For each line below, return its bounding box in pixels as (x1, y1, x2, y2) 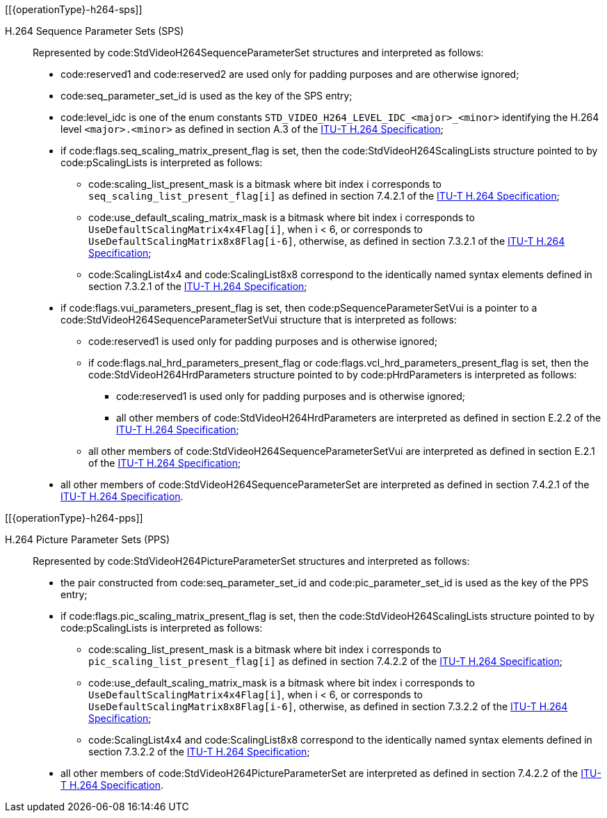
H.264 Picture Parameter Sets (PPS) (5, 534, 170, 545)
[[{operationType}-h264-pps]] (5, 512, 143, 524)
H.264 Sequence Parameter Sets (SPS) (5, 25, 184, 37)
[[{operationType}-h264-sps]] (5, 3, 143, 15)
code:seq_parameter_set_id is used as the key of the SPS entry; (60, 90, 353, 102)
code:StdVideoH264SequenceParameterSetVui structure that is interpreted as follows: (60, 314, 457, 326)
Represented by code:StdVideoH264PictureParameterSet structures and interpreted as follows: (33, 555, 470, 567)
